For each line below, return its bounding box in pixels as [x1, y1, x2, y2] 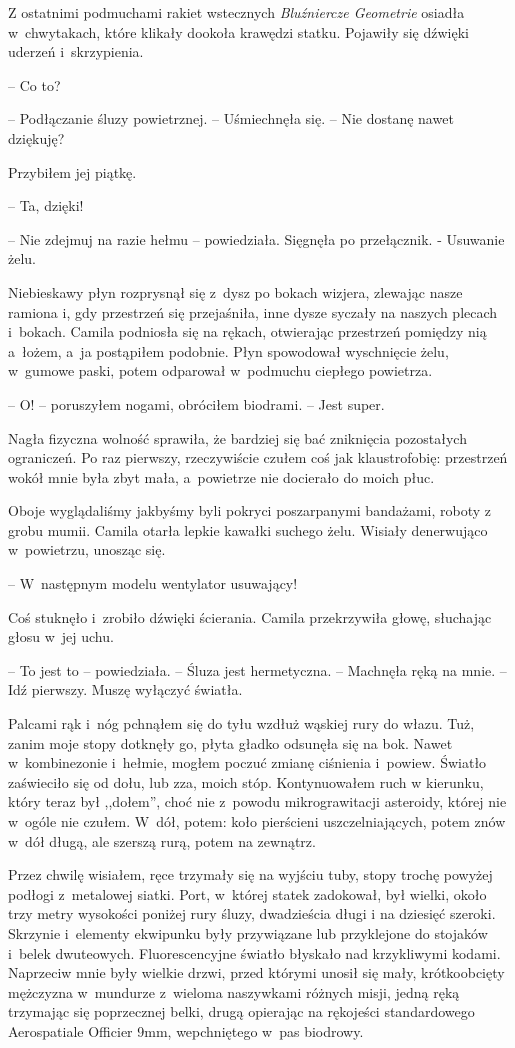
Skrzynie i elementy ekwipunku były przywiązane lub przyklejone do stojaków [8, 922, 488, 943]
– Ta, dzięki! [8, 195, 84, 216]
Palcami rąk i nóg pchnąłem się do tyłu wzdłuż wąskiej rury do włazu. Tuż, [8, 713, 475, 734]
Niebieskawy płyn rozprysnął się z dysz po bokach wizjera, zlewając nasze [8, 281, 463, 302]
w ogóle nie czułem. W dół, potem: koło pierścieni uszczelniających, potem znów [8, 811, 506, 831]
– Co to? [8, 74, 61, 95]
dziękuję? [8, 127, 65, 148]
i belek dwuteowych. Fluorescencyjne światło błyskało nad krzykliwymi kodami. [8, 942, 501, 963]
